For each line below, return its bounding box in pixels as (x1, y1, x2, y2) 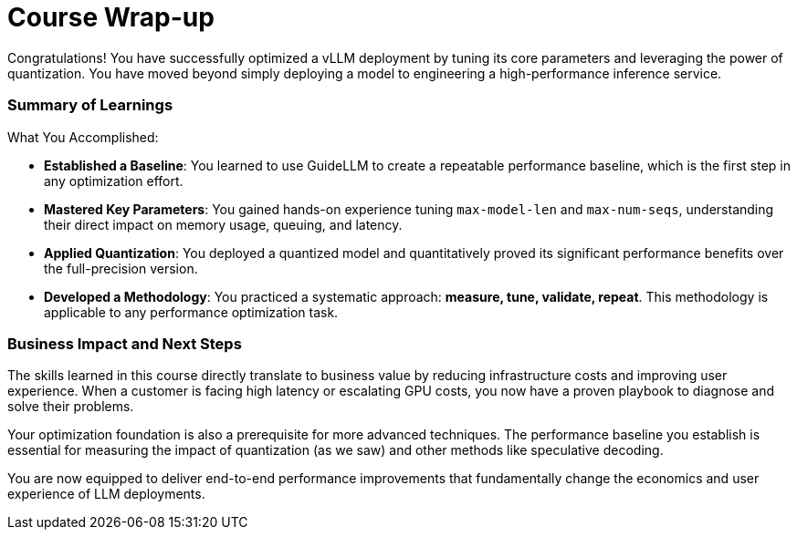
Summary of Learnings (7, 96, 173, 115)
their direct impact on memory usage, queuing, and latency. (44, 216, 403, 232)
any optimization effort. (44, 172, 184, 189)
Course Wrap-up (7, 2, 215, 33)
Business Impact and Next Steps (7, 334, 242, 353)
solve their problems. (7, 398, 134, 415)
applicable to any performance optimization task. (44, 304, 339, 320)
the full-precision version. (44, 260, 198, 276)
